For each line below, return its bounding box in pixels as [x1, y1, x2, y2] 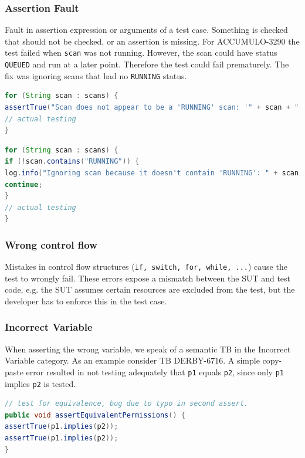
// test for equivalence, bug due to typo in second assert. [5, 399, 249, 408]
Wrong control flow [5, 237, 97, 252]
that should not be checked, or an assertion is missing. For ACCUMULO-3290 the [5, 35, 300, 47]
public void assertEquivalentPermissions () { [5, 410, 185, 419]
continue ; [5, 180, 43, 189]
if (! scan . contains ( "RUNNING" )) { [5, 157, 140, 166]
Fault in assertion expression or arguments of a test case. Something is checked [5, 23, 288, 36]
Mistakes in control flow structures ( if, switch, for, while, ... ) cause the [5, 260, 287, 273]
